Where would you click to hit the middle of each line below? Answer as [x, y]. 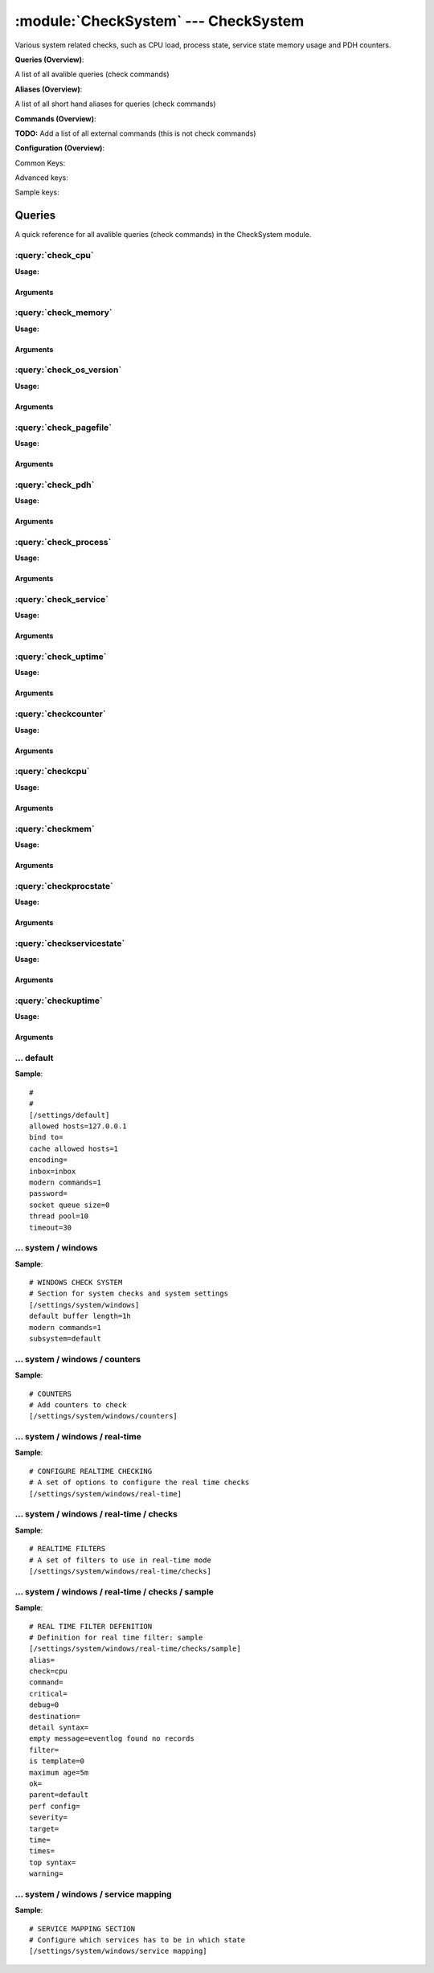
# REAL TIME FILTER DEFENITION [91, 1626]
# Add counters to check [78, 1405]
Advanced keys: [41, 178]
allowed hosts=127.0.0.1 [78, 1126]
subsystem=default [66, 1339]
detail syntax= [59, 1727]
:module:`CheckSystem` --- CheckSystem [160, 21]
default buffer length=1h [80, 1316]
